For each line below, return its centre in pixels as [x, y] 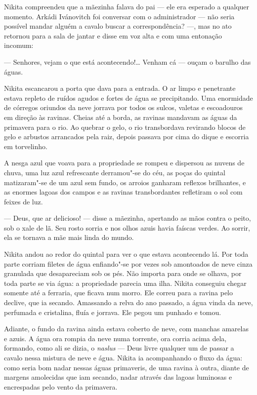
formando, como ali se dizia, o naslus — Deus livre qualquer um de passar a [119, 348]
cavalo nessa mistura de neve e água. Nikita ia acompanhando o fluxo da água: [123, 357]
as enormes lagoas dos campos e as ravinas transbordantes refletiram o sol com [123, 192]
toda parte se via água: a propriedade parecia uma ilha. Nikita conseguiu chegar [125, 283]
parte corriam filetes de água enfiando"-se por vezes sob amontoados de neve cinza [128, 263]
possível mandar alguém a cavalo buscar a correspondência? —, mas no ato [118, 26]
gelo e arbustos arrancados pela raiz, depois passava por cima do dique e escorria [127, 137]
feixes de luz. [23, 201]
